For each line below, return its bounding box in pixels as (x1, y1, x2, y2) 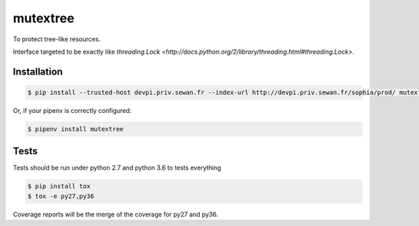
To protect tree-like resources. (13, 35, 101, 43)
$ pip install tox (27, 182, 91, 190)
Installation (13, 66, 63, 77)
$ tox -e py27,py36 (27, 192, 94, 200)
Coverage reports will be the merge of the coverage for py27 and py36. (13, 210, 219, 218)
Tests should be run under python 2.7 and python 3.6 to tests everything (13, 164, 221, 172)
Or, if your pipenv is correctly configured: (13, 106, 132, 114)
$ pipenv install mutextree (27, 125, 124, 133)
